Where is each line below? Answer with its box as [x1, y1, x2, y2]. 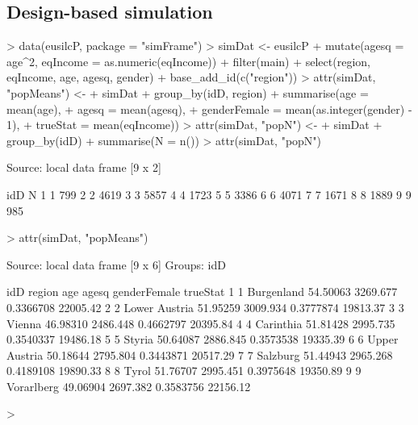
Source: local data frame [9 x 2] [6, 159, 161, 176]
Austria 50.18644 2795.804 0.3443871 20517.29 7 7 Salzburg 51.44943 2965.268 [6, 346, 393, 363]
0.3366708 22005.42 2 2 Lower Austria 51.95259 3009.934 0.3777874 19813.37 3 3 [6, 298, 404, 315]
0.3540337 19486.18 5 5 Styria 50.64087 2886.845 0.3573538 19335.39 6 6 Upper [6, 331, 399, 348]
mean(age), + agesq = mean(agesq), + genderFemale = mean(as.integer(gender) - [6, 100, 412, 117]
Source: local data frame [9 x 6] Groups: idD [6, 256, 226, 273]
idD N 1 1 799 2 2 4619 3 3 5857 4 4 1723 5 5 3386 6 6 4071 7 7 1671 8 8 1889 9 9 [6, 185, 412, 202]
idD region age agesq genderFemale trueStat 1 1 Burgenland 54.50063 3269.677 [6, 283, 398, 300]
